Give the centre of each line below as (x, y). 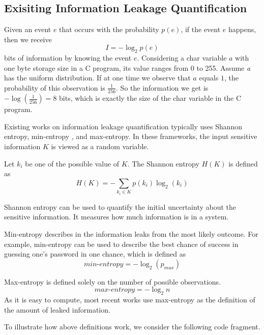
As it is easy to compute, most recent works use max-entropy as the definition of (130, 300)
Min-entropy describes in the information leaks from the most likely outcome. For (131, 234)
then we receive (28, 39)
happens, (242, 29)
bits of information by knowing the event (68, 58)
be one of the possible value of (72, 163)
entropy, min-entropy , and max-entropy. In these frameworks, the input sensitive (131, 136)
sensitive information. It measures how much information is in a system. (116, 217)
